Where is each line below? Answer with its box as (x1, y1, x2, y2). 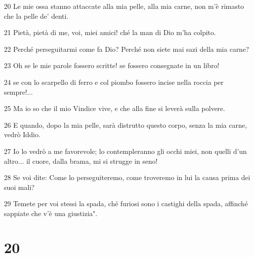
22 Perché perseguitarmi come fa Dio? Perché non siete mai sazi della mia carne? (4, 43, 249, 54)
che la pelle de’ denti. (4, 10, 69, 21)
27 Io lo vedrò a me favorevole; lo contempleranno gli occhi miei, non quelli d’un (4, 146, 247, 156)
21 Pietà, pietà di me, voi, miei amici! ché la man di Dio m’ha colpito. (4, 27, 216, 37)
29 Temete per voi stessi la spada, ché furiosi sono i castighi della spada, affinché (4, 198, 248, 209)
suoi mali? (4, 182, 35, 192)
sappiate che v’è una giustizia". (4, 208, 97, 218)
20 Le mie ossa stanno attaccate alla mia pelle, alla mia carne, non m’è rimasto (4, 1, 244, 11)
